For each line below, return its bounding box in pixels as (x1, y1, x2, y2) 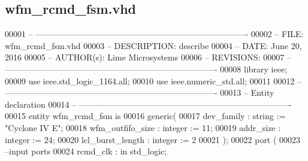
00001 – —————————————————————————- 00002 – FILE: (5, 28, 304, 40)
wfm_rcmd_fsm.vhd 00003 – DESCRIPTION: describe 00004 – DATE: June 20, (5, 39, 302, 51)
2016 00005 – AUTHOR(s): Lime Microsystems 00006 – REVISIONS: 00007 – (5, 51, 291, 63)
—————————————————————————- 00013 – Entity (5, 86, 274, 99)
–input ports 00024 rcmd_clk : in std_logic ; (5, 145, 167, 157)
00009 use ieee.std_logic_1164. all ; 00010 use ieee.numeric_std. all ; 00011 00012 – (5, 74, 302, 87)
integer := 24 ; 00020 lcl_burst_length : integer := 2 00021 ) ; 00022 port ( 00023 (5, 133, 301, 145)
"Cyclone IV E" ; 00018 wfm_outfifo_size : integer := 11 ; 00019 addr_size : (5, 121, 281, 133)
